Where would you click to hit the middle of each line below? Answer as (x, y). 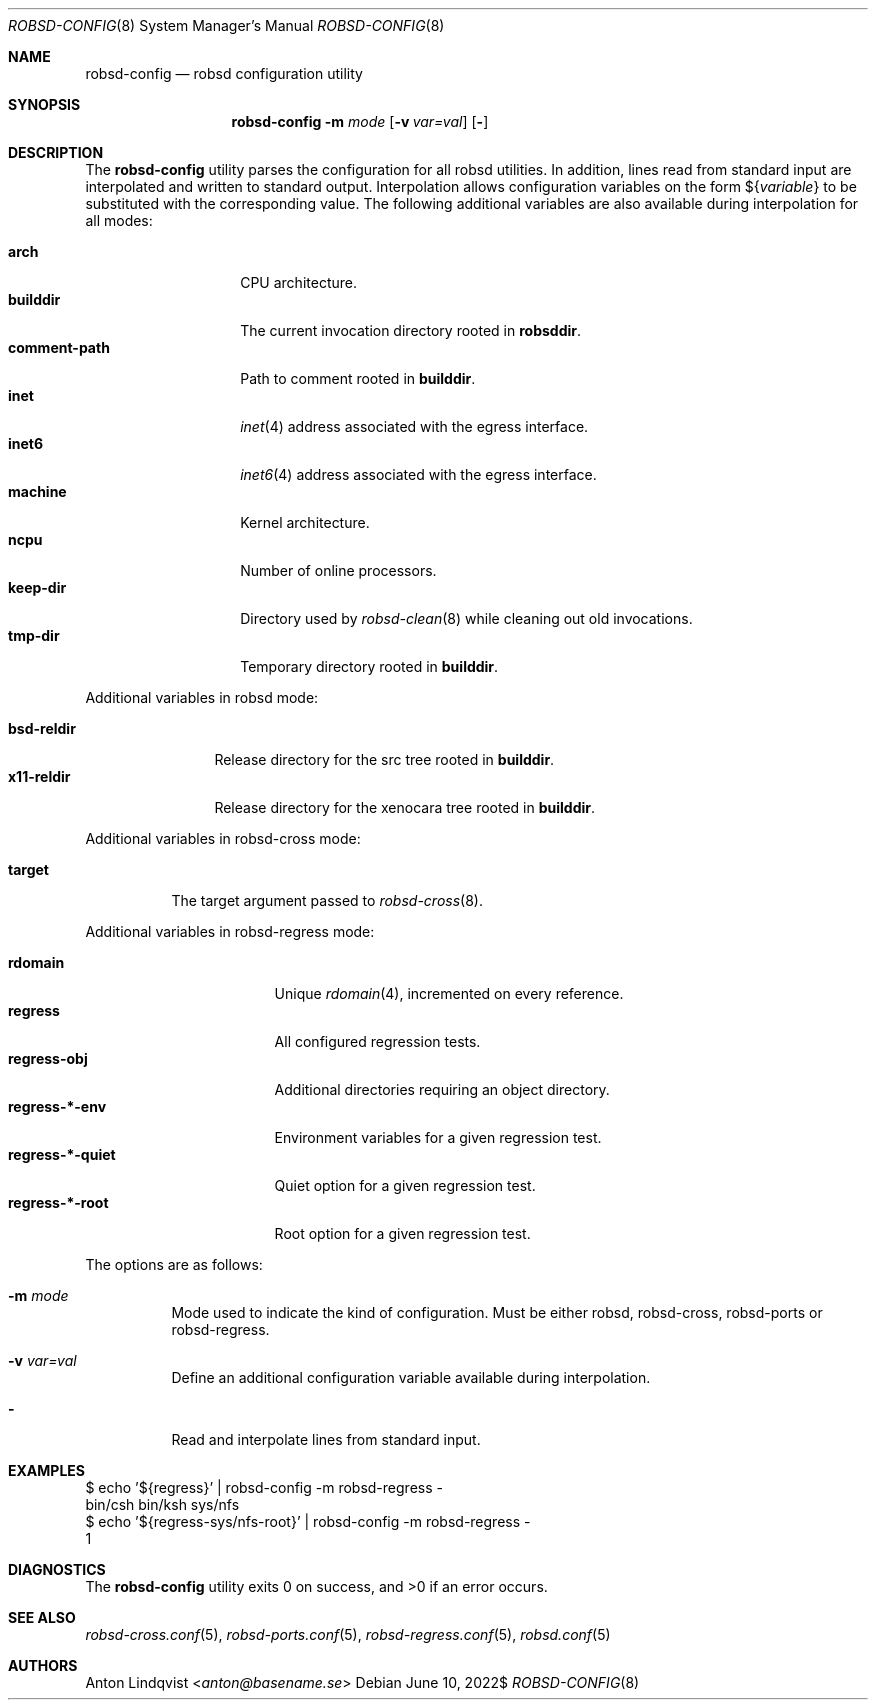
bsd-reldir (42, 728)
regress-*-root (58, 1202)
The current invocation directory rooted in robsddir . (411, 330)
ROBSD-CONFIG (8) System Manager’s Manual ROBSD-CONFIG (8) (226, 25)
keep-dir (37, 587)
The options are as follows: (174, 1264)
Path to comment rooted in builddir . (358, 378)
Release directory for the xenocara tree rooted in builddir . (404, 807)
